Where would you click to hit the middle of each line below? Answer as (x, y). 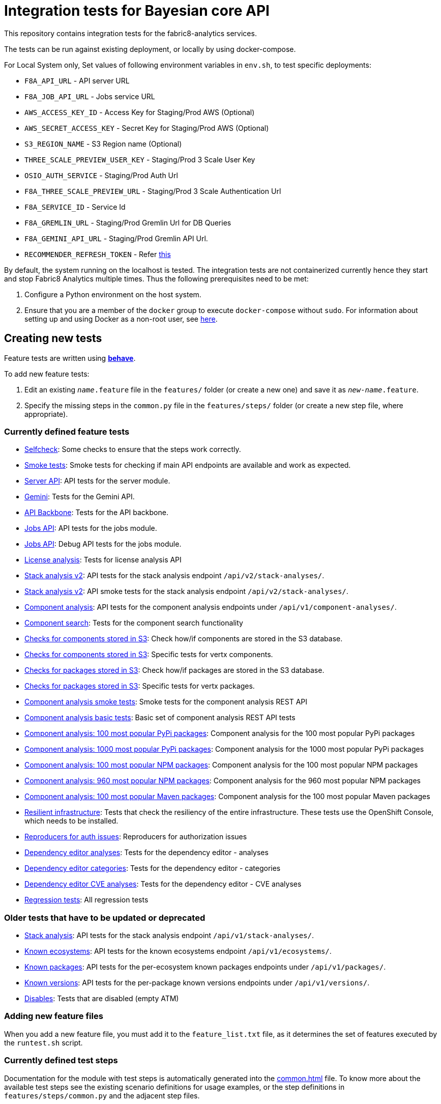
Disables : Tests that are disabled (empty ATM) (102, 999)
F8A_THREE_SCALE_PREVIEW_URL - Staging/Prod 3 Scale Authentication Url (153, 191)
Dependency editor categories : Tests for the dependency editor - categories (153, 868)
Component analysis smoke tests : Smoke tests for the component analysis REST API (166, 702)
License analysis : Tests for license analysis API (103, 560)
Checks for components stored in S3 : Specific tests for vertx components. (149, 655)
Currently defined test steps (61, 1060)
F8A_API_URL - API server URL (77, 80)
